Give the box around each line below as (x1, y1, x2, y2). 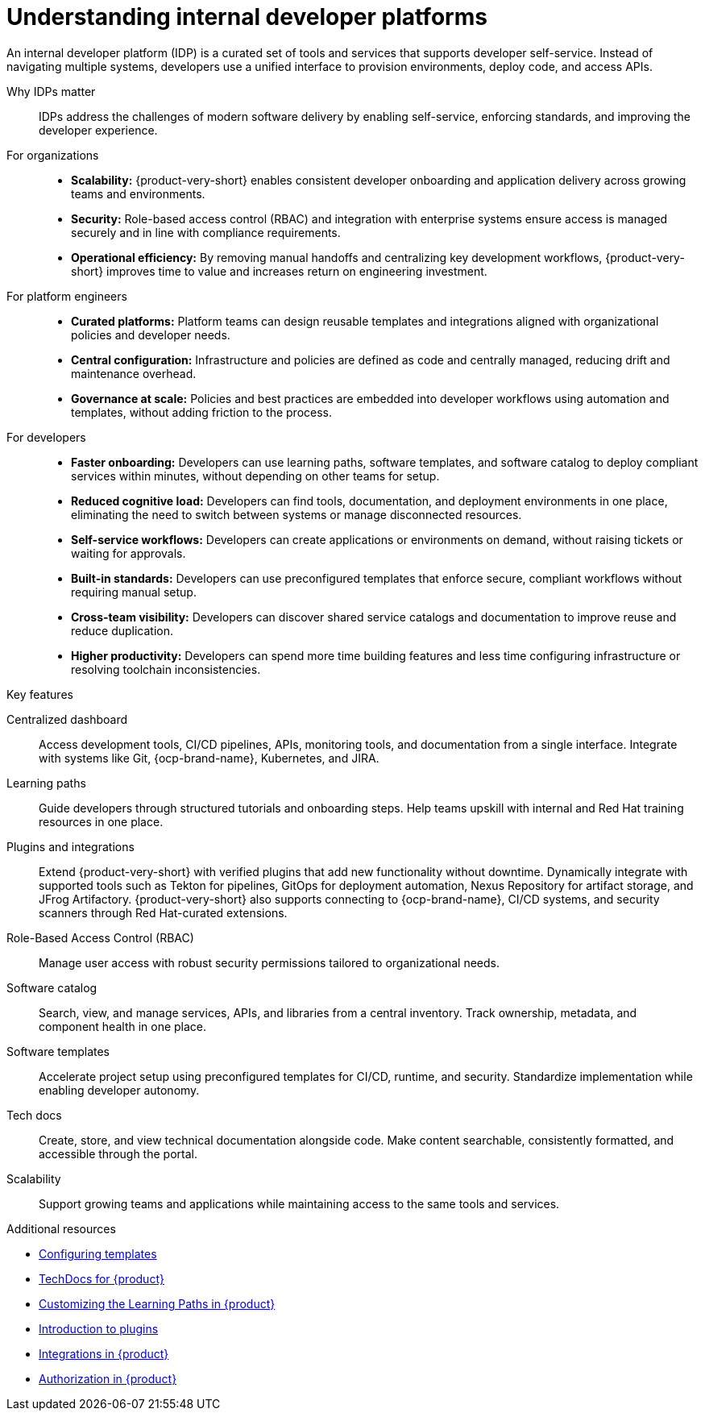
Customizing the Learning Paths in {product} (39, 1296, 276, 1311)
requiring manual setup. (71, 584, 197, 599)
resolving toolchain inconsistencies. (71, 662, 261, 676)
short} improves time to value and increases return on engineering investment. (71, 264, 487, 278)
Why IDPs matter (6, 84, 96, 98)
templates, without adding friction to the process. (71, 405, 333, 419)
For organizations (6, 148, 99, 162)
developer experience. (39, 123, 158, 137)
